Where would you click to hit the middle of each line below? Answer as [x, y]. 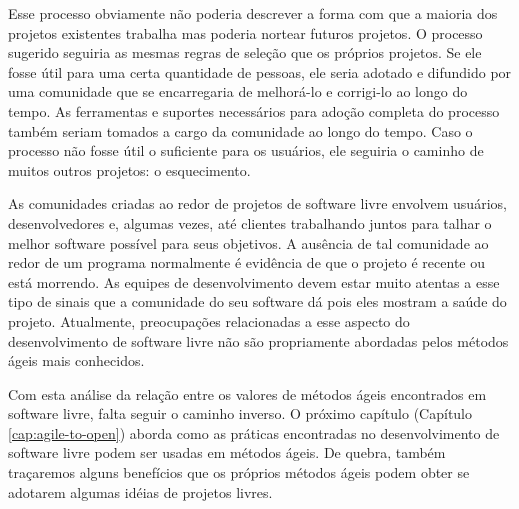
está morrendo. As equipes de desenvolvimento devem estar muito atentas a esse [254, 281]
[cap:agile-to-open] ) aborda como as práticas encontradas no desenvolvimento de [254, 432]
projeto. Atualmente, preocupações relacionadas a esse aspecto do [209, 320]
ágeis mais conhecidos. [76, 360]
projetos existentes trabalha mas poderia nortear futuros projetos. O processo [245, 32]
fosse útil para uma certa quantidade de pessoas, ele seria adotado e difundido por [260, 71]
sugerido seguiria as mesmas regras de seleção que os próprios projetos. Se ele [245, 52]
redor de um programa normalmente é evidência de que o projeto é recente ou [247, 262]
